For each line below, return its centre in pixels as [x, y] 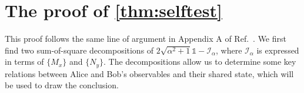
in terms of [24, 62]
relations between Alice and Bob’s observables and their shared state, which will [149, 73]
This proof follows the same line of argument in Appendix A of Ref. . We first [146, 39]
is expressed [278, 50]
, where [229, 50]
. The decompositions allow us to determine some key [200, 62]
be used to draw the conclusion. [62, 85]
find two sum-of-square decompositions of [79, 50]
